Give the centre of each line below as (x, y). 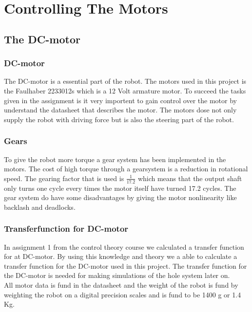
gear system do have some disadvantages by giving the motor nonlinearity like (120, 197)
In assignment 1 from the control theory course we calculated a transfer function (124, 247)
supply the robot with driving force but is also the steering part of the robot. (119, 119)
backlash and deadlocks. (40, 207)
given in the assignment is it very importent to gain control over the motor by (120, 100)
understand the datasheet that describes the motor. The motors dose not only (120, 110)
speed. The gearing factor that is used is (64, 178)
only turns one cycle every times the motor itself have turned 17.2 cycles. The (120, 188)
